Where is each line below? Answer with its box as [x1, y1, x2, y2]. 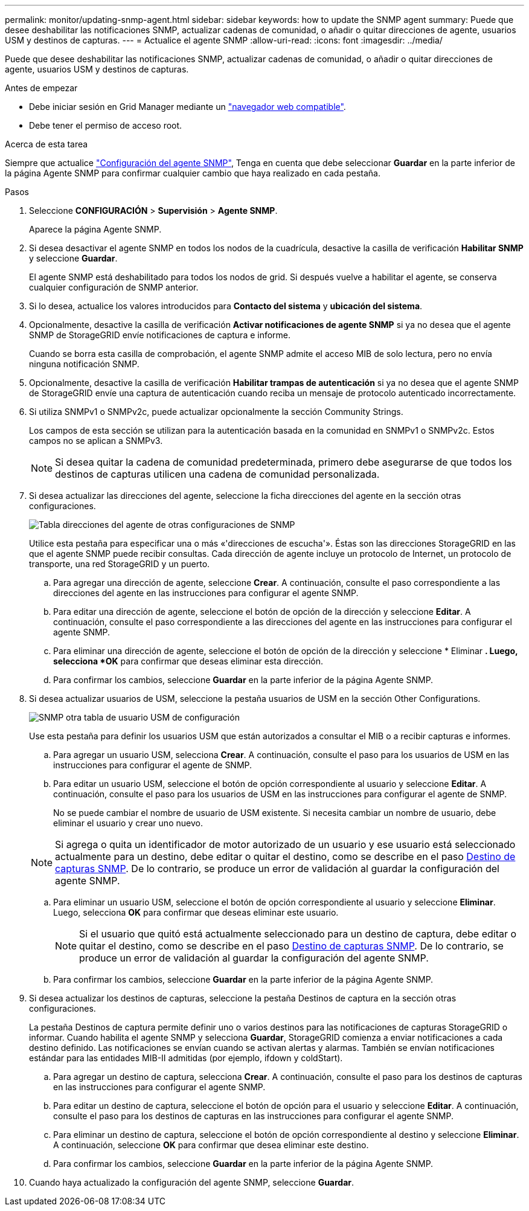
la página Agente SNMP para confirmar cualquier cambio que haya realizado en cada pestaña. [5, 168, 380, 178]
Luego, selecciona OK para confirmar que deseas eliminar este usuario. [53, 907, 339, 917]
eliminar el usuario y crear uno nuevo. [53, 818, 203, 828]
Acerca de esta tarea [5, 139, 88, 149]
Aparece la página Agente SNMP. [29, 224, 162, 234]
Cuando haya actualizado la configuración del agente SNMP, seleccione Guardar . [29, 1177, 354, 1187]
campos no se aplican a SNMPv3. [29, 435, 163, 446]
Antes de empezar [5, 83, 78, 93]
